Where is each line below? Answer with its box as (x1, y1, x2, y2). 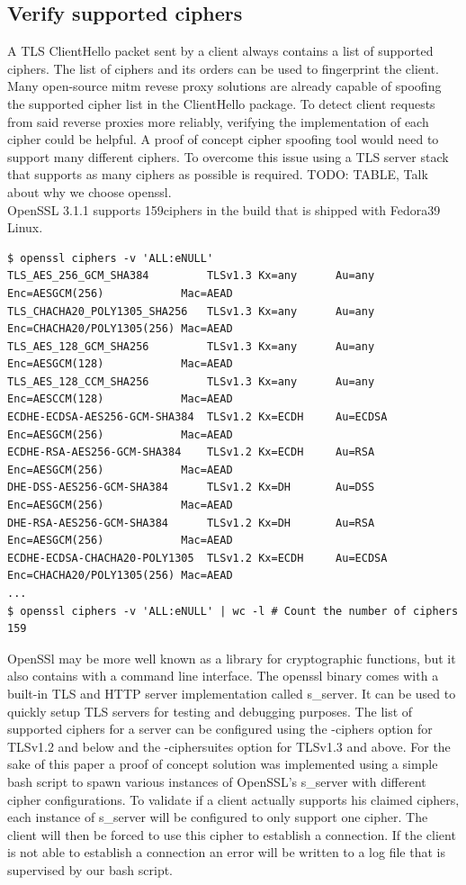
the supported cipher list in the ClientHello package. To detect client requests (7, 94, 435, 113)
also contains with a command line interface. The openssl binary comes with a (7, 666, 439, 685)
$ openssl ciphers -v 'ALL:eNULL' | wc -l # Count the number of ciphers (7, 604, 459, 618)
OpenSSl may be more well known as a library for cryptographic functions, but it (7, 648, 456, 667)
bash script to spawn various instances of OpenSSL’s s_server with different (7, 772, 426, 790)
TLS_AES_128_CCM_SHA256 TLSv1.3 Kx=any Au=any (7, 375, 375, 388)
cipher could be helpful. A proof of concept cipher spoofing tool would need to (7, 130, 439, 149)
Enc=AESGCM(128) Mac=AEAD (7, 357, 233, 371)
